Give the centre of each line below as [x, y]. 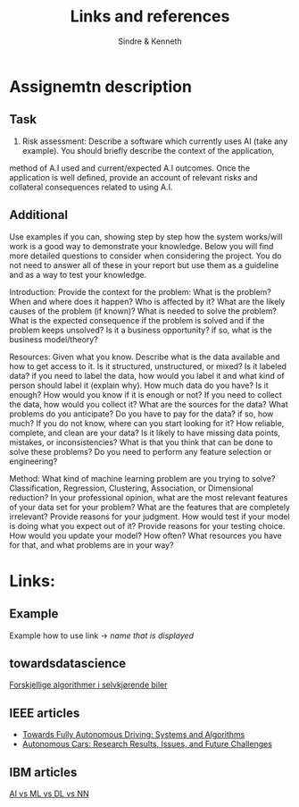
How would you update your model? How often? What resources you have [146, 535]
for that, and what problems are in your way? [91, 545]
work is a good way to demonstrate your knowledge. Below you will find [141, 246]
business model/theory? [54, 339]
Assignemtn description [100, 86]
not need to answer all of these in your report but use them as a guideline [144, 265]
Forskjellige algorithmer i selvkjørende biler [88, 685]
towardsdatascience [68, 663]
